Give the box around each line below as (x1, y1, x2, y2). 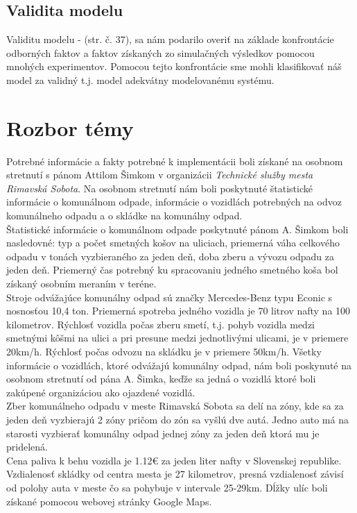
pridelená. (6, 439, 48, 454)
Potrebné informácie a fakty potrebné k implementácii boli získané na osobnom (6, 153, 343, 168)
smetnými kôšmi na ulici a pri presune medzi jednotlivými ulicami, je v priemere (6, 330, 349, 345)
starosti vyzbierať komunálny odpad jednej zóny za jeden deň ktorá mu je (6, 426, 320, 440)
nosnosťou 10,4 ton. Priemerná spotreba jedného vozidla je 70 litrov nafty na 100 (6, 303, 351, 318)
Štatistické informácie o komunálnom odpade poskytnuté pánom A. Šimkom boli (6, 221, 349, 236)
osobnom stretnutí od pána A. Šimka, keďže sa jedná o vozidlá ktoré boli (6, 371, 316, 386)
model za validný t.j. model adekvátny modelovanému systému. (6, 72, 275, 87)
